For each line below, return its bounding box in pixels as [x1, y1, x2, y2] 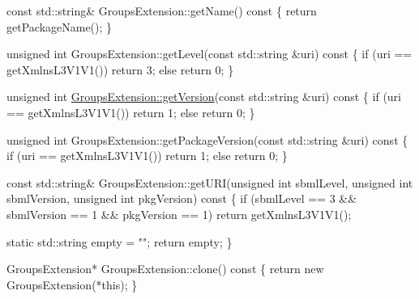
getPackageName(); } [6, 18, 113, 35]
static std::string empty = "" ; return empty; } [6, 233, 233, 250]
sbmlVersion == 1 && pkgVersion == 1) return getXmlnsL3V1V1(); [6, 205, 352, 222]
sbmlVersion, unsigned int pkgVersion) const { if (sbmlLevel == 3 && [6, 190, 357, 207]
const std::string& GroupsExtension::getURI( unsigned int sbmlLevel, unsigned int [6, 174, 413, 191]
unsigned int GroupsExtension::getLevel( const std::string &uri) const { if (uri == [6, 45, 413, 62]
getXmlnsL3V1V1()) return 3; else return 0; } [6, 61, 234, 78]
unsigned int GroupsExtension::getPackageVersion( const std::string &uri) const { [6, 131, 408, 148]
